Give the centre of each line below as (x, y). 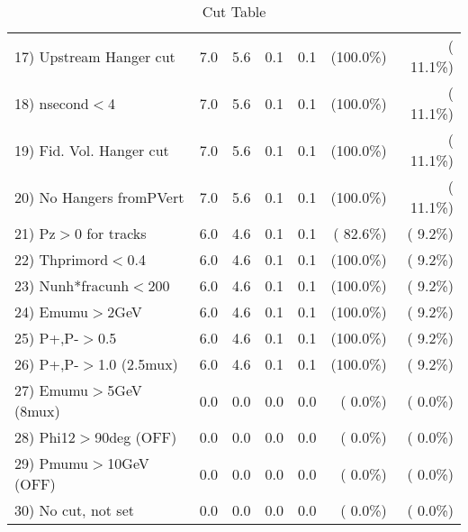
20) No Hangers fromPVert (99, 197)
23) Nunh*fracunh (72, 285)
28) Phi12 (45, 437)
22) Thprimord (62, 259)
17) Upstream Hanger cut (95, 56)
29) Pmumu (52, 463)
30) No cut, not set (74, 510)
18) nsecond (52, 103)
